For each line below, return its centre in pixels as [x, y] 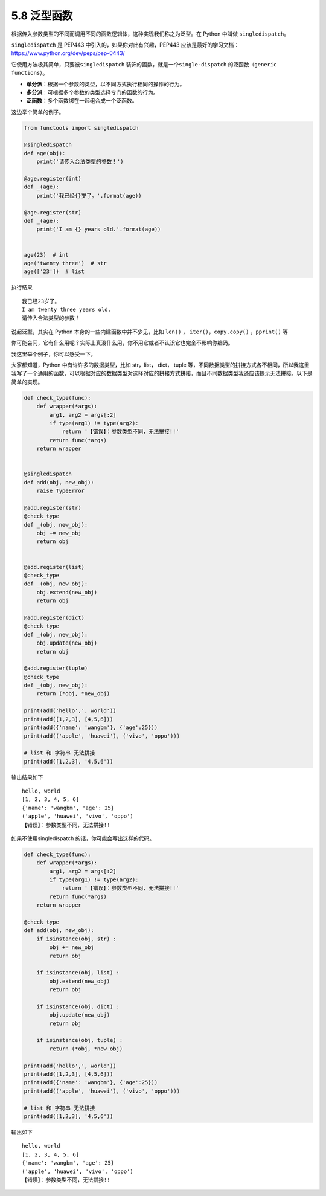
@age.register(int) [53, 178]
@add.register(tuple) [56, 668]
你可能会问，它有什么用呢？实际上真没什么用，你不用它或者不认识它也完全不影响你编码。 [122, 343]
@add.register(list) [54, 567]
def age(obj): [45, 153]
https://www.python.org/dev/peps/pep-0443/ [68, 53]
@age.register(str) [53, 212]
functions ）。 [30, 73]
